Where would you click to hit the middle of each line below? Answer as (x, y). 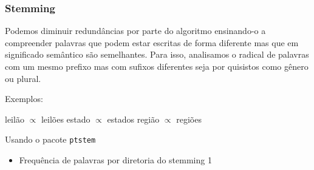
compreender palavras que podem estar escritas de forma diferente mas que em (152, 42)
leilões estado (66, 119)
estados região (133, 119)
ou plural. (23, 78)
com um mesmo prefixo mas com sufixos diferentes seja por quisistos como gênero (157, 66)
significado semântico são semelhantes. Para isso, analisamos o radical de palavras (157, 54)
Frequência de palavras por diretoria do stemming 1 (115, 160)
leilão (15, 119)
